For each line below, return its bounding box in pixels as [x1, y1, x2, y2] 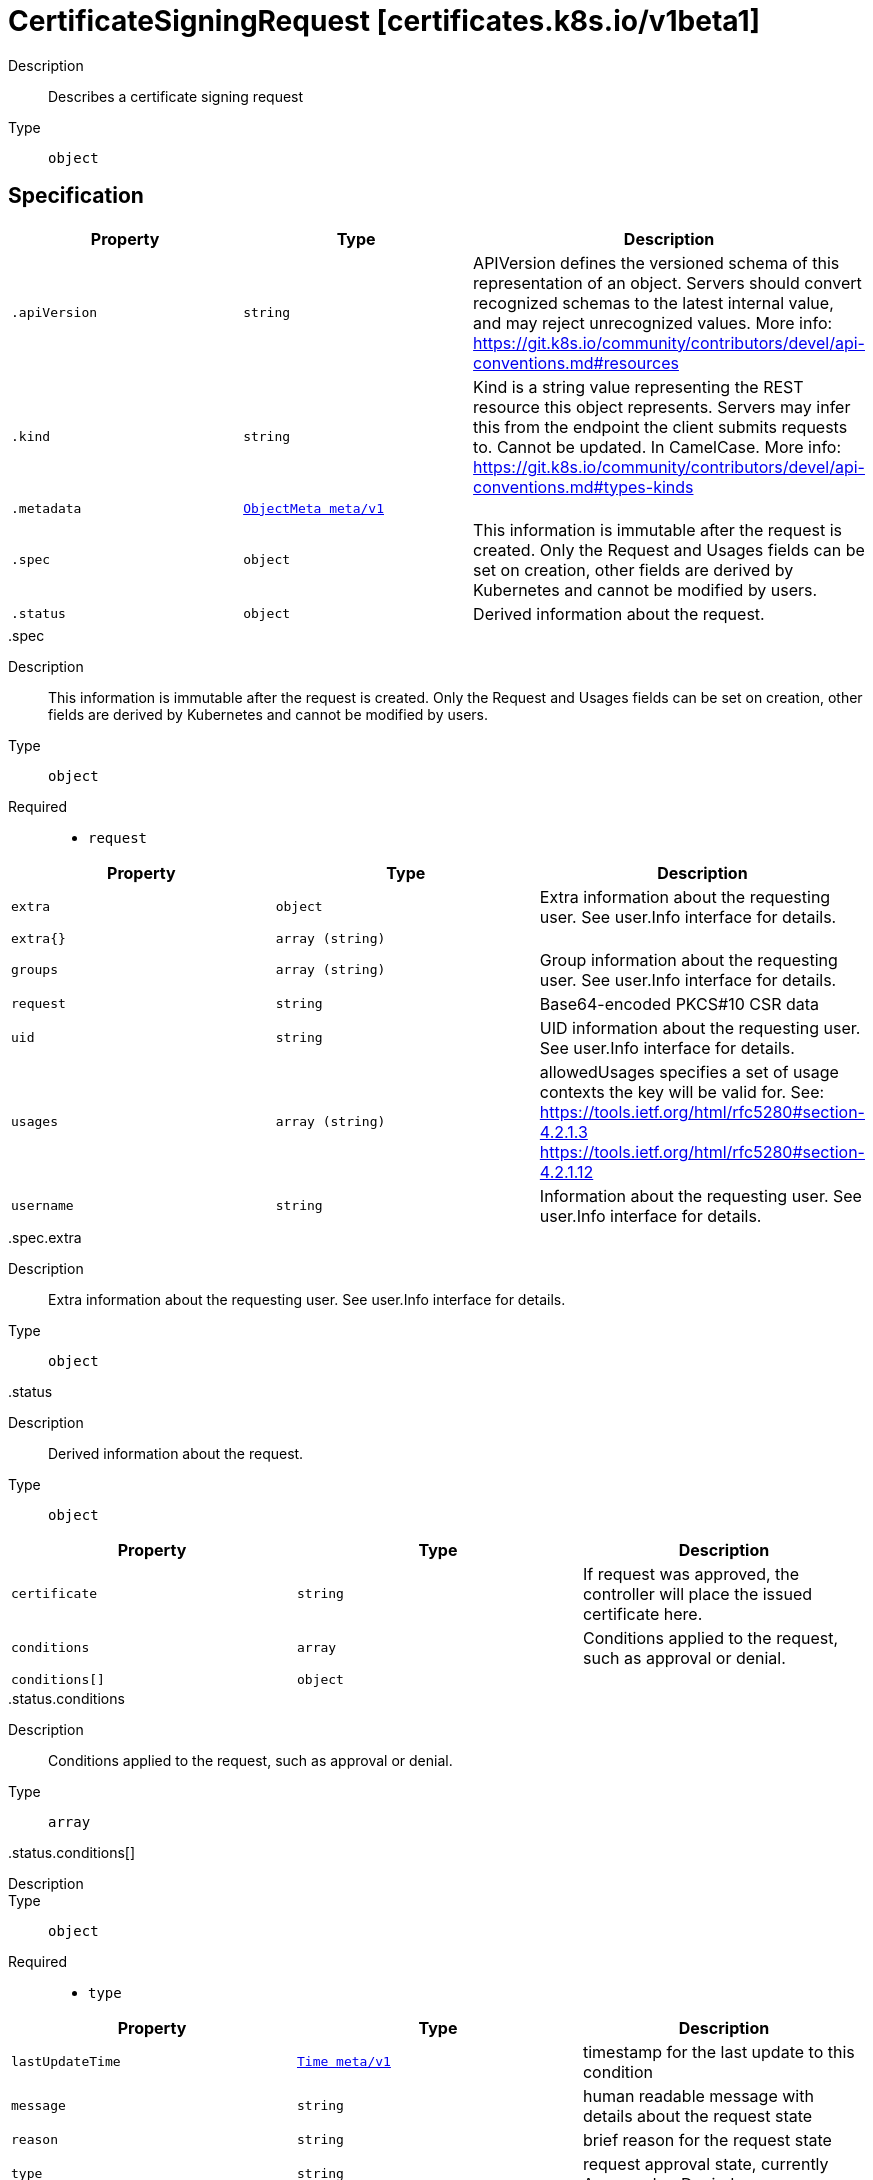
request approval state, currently [582, 2153, 829, 2174]
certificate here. [582, 1603, 703, 1624]
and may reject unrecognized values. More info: [473, 312, 833, 333]
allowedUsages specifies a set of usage [539, 1061, 839, 1082]
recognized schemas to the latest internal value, [473, 292, 834, 313]
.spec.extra [8, 1228, 82, 1246]
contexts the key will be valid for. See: [539, 1081, 825, 1102]
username [11, 1198, 74, 1214]
